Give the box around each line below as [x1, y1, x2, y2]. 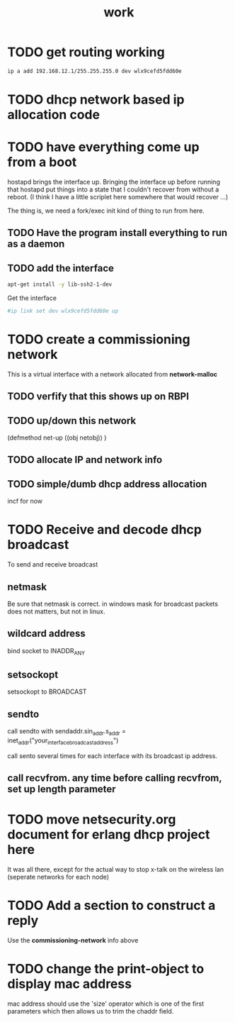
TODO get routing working [7, 44, 165, 60]
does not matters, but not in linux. [7, 607, 105, 616]
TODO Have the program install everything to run [7, 227, 228, 239]
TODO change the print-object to [7, 961, 205, 977]
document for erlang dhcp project [7, 827, 210, 843]
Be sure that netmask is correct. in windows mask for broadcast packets [7, 599, 218, 608]
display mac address [7, 976, 132, 992]
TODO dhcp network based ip [7, 91, 185, 107]
